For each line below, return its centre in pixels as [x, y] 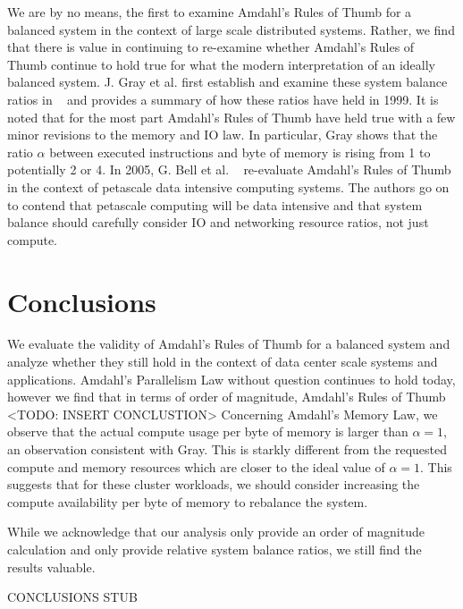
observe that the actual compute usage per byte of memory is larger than [208, 431]
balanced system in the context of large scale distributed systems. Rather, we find [231, 29]
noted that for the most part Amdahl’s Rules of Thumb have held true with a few [231, 117]
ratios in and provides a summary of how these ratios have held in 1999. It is [223, 99]
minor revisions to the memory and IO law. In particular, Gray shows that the [223, 135]
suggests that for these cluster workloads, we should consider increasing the [214, 484]
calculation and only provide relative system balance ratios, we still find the [215, 549]
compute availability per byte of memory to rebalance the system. [188, 501]
